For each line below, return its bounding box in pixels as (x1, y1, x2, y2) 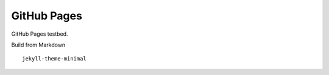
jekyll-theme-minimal (22, 55, 87, 62)
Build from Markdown (11, 41, 66, 48)
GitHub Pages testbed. (11, 30, 68, 37)
